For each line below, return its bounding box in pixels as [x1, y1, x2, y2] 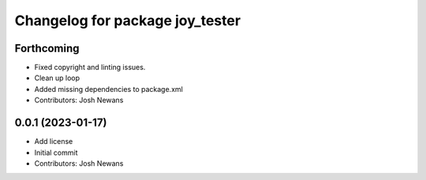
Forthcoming [14, 42, 80, 55]
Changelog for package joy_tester [14, 12, 241, 29]
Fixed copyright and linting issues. [34, 63, 146, 72]
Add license [34, 137, 73, 146]
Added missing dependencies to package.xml [34, 84, 183, 94]
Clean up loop [34, 73, 80, 83]
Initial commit [34, 148, 78, 157]
